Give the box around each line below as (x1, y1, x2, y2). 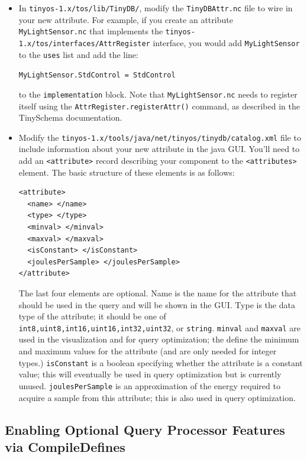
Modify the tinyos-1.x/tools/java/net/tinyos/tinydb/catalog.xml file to (18, 131, 301, 143)
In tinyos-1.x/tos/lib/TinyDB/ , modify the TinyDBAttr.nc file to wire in (18, 2, 293, 14)
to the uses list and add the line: (18, 48, 138, 60)
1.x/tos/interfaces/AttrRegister (18, 39, 150, 48)
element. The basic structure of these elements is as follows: (18, 166, 235, 178)
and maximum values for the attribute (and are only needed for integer (18, 345, 277, 357)
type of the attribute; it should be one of (18, 310, 166, 322)
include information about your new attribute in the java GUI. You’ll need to (18, 143, 300, 155)
